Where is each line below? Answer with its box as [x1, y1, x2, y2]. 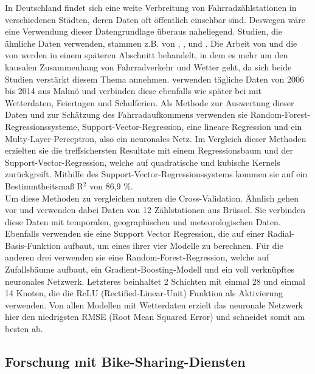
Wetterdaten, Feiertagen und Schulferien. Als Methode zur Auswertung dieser [5, 96, 294, 109]
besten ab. [5, 322, 43, 335]
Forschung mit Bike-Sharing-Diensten [5, 352, 246, 371]
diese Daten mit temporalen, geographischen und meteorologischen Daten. [5, 215, 281, 228]
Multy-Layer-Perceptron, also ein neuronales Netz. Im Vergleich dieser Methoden [5, 132, 306, 144]
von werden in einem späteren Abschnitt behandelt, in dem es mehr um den [5, 49, 288, 61]
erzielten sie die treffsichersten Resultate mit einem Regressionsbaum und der [5, 144, 293, 157]
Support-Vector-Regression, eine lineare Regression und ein [81, 120, 302, 132]
